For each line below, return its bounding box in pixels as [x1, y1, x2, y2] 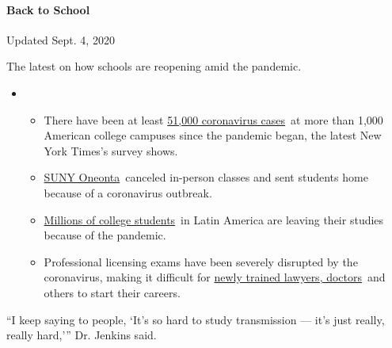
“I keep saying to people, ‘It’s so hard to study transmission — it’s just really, [6, 311, 385, 327]
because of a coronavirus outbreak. [44, 184, 212, 201]
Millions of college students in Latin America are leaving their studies [44, 211, 384, 228]
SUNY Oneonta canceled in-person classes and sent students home [44, 169, 368, 185]
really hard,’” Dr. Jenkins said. [6, 327, 157, 343]
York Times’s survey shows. [44, 142, 178, 159]
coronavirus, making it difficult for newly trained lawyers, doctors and [44, 269, 386, 285]
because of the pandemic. [44, 227, 166, 243]
